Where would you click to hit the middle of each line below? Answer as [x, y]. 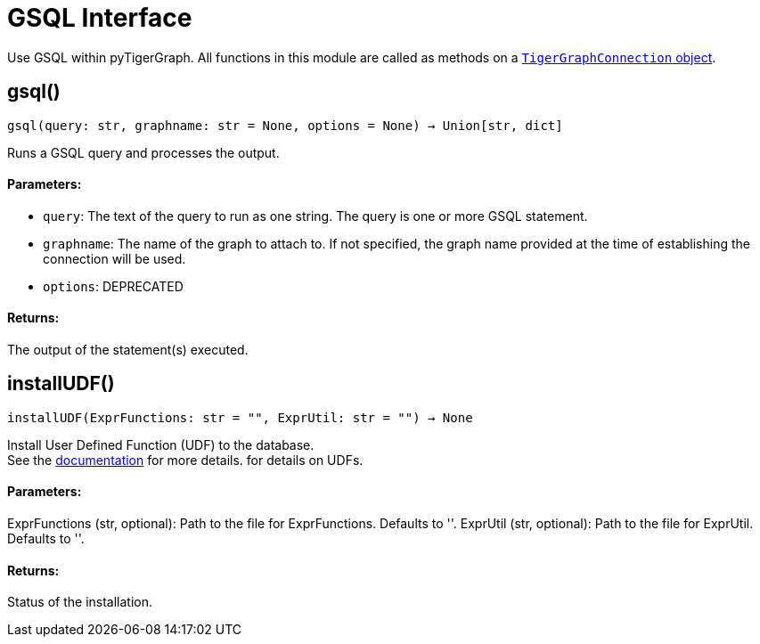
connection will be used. [114, 258]
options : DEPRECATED [113, 286]
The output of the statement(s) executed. [128, 350]
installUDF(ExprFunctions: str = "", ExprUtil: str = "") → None [240, 417]
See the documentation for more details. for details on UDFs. [185, 460]
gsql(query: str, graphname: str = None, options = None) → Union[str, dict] [285, 125]
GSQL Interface [100, 18]
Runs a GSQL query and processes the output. [143, 152]
